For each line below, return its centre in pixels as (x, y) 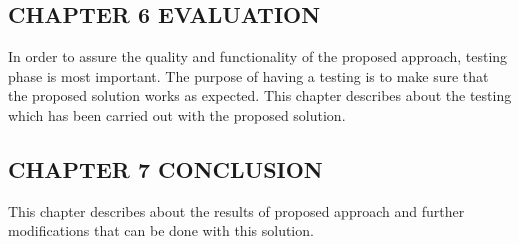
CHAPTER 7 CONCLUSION (165, 168)
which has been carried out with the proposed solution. (177, 114)
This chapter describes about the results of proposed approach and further (236, 210)
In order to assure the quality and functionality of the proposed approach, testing (258, 56)
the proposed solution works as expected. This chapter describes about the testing (260, 95)
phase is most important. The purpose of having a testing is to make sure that (248, 75)
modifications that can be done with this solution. (161, 230)
